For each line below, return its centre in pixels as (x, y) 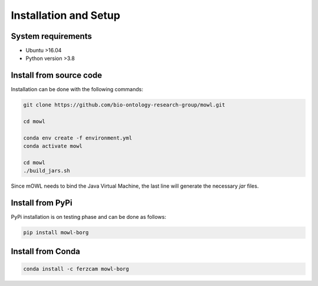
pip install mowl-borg (56, 233)
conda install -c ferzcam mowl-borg (76, 269)
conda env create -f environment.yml (78, 138)
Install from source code (57, 76)
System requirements (52, 36)
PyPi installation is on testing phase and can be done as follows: (89, 217)
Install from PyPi (42, 203)
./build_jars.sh (47, 171)
